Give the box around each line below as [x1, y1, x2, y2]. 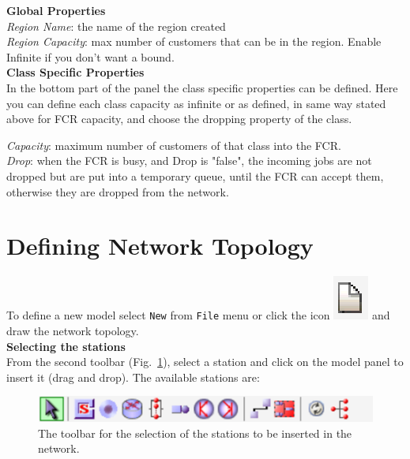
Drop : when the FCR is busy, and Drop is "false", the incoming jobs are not [6, 152, 372, 169]
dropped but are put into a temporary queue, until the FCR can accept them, [6, 167, 384, 184]
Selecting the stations [6, 338, 126, 354]
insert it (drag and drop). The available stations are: [6, 368, 260, 385]
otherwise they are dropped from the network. [6, 183, 229, 200]
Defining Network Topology [6, 229, 314, 262]
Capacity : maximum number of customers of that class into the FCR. [6, 136, 341, 153]
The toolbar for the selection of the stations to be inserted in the [38, 424, 352, 441]
